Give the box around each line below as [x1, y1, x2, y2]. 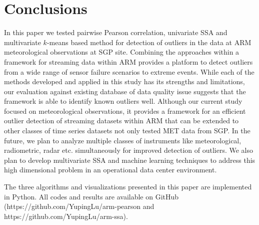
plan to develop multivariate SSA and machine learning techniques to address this [4, 154, 255, 165]
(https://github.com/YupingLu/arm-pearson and [4, 201, 154, 211]
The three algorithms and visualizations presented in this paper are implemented [4, 181, 252, 192]
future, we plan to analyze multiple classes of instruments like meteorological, [4, 135, 241, 145]
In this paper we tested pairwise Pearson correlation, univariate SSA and [4, 27, 227, 38]
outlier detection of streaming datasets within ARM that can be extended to [4, 115, 239, 126]
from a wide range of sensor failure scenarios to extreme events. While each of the [4, 66, 254, 77]
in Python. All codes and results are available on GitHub [4, 191, 179, 201]
